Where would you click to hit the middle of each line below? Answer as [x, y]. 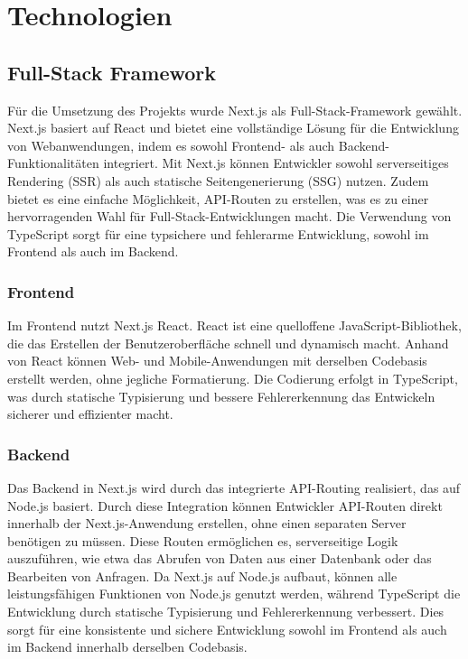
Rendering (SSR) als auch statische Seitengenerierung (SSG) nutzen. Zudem [218, 180]
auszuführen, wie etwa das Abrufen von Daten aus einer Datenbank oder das [220, 558]
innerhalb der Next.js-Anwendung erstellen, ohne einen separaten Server [207, 523]
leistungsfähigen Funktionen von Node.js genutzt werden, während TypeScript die [234, 594]
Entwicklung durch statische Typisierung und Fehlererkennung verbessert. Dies [226, 612]
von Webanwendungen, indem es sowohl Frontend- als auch [171, 145]
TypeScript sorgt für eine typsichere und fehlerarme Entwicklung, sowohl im [218, 233]
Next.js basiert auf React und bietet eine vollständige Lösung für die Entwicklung [233, 128]
